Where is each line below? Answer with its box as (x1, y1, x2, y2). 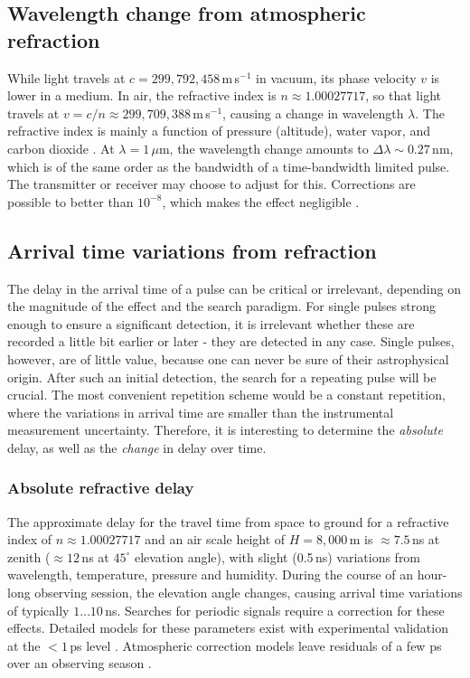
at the (7, 636, 41, 654)
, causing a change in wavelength (222, 103, 404, 122)
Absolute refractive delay (7, 476, 194, 499)
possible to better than (7, 192, 134, 211)
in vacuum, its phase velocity (256, 68, 417, 87)
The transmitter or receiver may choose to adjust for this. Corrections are (7, 174, 416, 193)
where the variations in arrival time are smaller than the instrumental (7, 402, 394, 421)
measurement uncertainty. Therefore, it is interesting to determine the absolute (7, 420, 443, 439)
